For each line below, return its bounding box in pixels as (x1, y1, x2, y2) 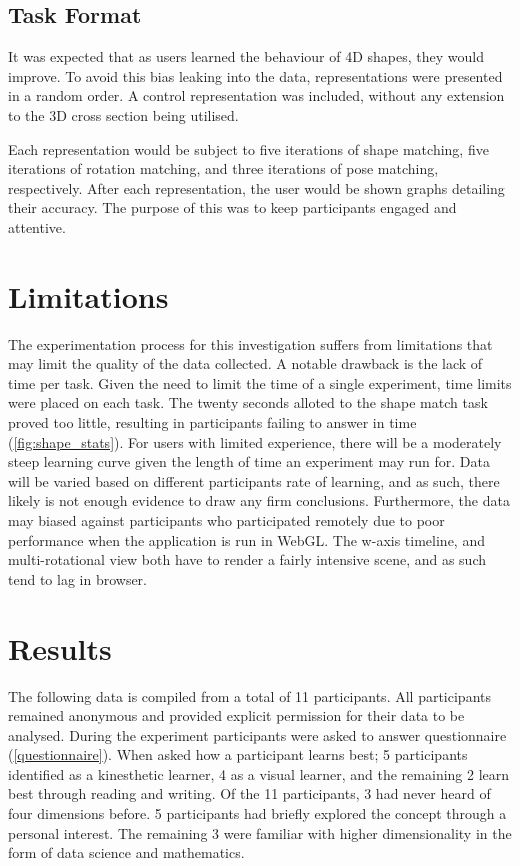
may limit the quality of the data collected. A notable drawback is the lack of (8, 353, 483, 374)
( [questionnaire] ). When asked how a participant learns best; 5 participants (8, 744, 468, 765)
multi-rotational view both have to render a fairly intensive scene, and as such (8, 549, 487, 570)
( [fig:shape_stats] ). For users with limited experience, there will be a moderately (8, 431, 502, 452)
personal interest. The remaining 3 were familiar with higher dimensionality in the (8, 822, 512, 843)
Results (8, 627, 112, 668)
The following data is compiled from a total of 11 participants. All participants (8, 685, 491, 706)
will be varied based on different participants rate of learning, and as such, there (8, 470, 500, 491)
